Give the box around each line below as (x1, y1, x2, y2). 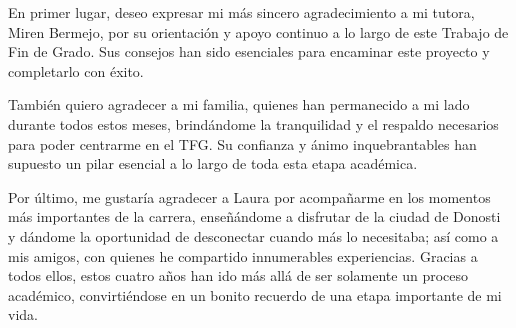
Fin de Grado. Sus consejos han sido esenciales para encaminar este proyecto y (8, 41, 490, 62)
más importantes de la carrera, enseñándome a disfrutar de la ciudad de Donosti (8, 206, 501, 227)
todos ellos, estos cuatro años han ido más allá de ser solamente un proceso (8, 265, 469, 286)
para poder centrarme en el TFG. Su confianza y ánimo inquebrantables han (8, 133, 477, 154)
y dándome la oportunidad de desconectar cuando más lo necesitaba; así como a (8, 225, 499, 246)
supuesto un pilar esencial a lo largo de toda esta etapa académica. (8, 153, 418, 174)
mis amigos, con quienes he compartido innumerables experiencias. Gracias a (8, 245, 478, 266)
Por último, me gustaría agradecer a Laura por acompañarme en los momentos (8, 186, 491, 207)
